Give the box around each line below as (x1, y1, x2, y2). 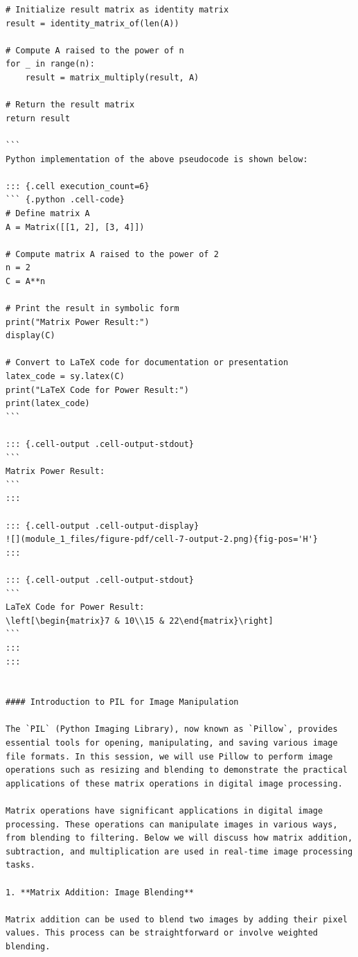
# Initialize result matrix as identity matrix (6, 5, 229, 15)
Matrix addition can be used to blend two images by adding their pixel (6, 914, 348, 924)
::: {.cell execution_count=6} (6, 181, 150, 191)
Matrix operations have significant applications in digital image (6, 806, 323, 816)
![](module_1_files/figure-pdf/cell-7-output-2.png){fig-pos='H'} (6, 534, 319, 545)
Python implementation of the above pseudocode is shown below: (6, 154, 308, 164)
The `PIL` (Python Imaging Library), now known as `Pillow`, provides (6, 724, 338, 735)
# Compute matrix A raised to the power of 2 (6, 249, 219, 259)
